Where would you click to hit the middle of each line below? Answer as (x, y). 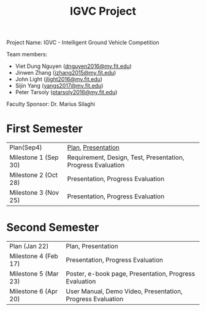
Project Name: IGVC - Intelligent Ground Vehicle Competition (83, 43)
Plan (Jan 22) (29, 246)
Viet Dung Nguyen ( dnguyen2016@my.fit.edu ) (73, 66)
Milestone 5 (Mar (34, 274)
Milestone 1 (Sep (34, 157)
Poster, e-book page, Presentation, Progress (130, 274)
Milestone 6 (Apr (34, 291)
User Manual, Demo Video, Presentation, (124, 291)
